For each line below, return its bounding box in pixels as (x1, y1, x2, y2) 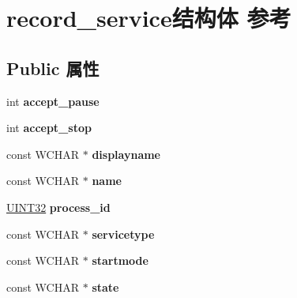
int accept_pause (6, 92, 100, 109)
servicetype (92, 225, 155, 242)
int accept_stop (6, 119, 92, 136)
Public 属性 (6, 55, 100, 80)
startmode (92, 252, 148, 269)
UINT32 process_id (6, 198, 111, 215)
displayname (92, 145, 160, 162)
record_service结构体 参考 (6, 2, 291, 34)
